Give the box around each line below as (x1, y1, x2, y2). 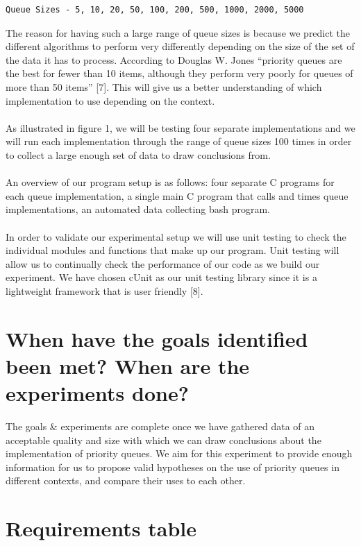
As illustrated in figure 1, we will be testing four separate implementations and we (6, 120, 355, 135)
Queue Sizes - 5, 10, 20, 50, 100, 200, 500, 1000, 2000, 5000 (6, 5, 304, 15)
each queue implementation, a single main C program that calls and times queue (6, 188, 349, 203)
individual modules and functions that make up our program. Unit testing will (6, 243, 339, 257)
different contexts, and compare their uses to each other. (6, 473, 246, 488)
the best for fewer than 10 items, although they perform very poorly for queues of (6, 66, 353, 80)
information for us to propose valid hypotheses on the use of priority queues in (6, 459, 339, 474)
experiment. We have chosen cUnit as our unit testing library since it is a (6, 270, 317, 284)
